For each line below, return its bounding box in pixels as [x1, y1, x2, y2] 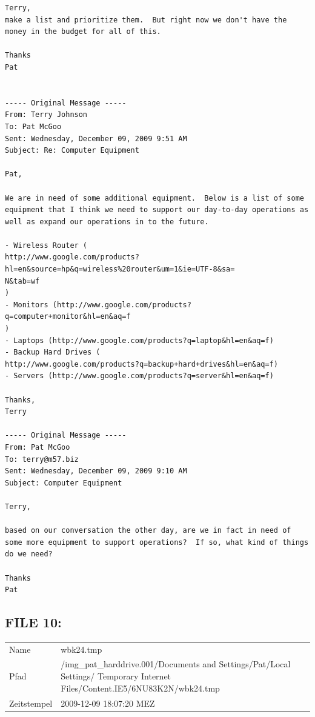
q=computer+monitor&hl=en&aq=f [5, 312, 131, 321]
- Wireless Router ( [5, 241, 88, 250]
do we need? [5, 550, 53, 559]
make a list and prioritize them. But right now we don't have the [5, 15, 287, 24]
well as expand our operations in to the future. [5, 217, 209, 226]
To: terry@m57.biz [5, 455, 79, 464]
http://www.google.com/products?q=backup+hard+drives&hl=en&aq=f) [5, 359, 279, 369]
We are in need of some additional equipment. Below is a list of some [5, 193, 304, 202]
